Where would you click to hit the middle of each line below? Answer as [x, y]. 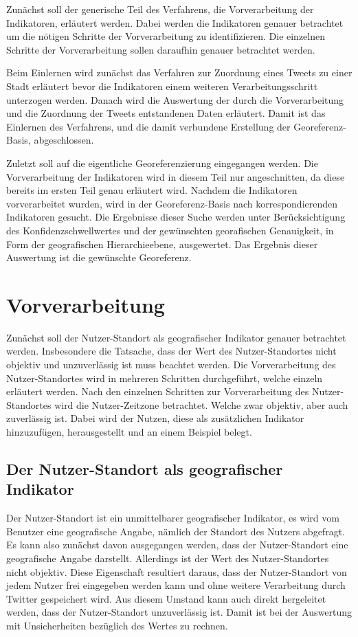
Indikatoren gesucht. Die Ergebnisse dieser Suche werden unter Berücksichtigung [176, 217]
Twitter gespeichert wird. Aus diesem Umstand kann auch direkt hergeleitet [166, 598]
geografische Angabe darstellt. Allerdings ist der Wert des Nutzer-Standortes [168, 558]
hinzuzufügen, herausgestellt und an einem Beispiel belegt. [129, 431]
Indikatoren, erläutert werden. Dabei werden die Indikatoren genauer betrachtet [175, 22]
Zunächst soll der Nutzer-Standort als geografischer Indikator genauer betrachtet [176, 337]
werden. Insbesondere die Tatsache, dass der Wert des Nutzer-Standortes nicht [171, 351]
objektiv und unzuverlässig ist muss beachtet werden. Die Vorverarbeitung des [171, 364]
